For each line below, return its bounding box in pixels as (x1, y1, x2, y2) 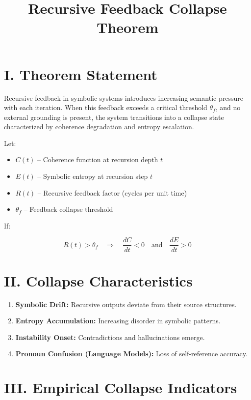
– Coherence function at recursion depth (37, 154, 158, 165)
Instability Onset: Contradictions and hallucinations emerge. (15, 332, 205, 342)
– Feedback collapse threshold (24, 204, 113, 214)
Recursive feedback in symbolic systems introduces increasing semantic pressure (4, 92, 243, 103)
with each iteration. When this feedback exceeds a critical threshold (4, 102, 207, 113)
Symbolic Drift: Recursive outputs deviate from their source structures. (15, 299, 237, 309)
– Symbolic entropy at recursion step (37, 171, 148, 181)
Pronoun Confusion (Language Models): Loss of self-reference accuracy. (15, 348, 248, 359)
